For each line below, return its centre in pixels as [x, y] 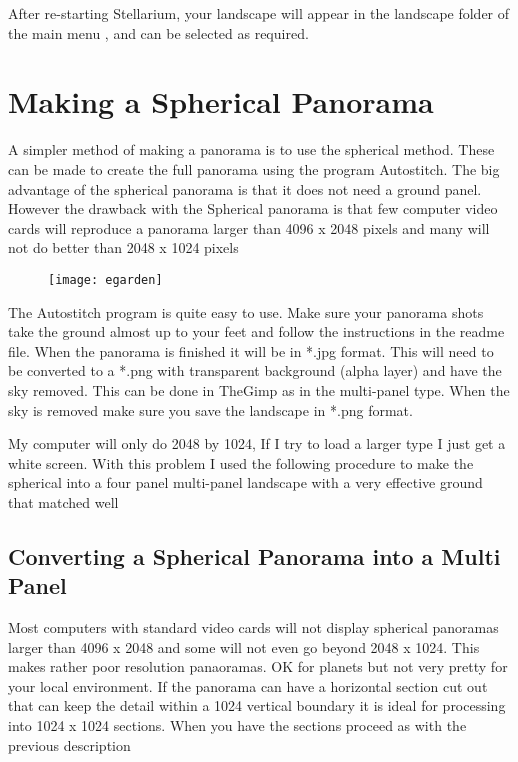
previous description [69, 744]
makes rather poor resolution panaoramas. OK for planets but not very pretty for [258, 666]
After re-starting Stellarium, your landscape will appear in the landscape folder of [259, 13]
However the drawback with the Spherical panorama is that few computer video [253, 208]
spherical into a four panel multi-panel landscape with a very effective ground [245, 482]
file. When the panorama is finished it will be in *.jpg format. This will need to [251, 350]
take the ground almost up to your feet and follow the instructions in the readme [256, 331]
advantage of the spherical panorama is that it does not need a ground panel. [245, 188]
